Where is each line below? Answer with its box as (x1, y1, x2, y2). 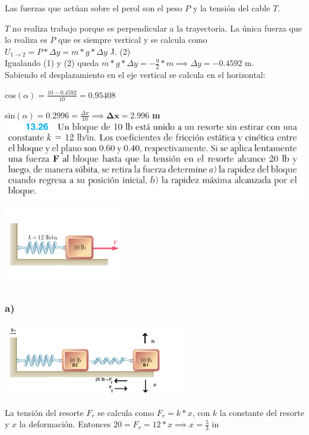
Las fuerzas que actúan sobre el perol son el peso (5, 2, 182, 14)
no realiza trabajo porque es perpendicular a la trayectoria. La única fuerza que (12, 21, 302, 34)
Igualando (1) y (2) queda (5, 57, 99, 69)
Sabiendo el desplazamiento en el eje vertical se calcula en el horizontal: (5, 68, 266, 81)
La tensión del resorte (5, 406, 84, 418)
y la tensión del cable (193, 2, 270, 14)
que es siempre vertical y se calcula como (58, 33, 207, 46)
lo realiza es (5, 33, 48, 46)
